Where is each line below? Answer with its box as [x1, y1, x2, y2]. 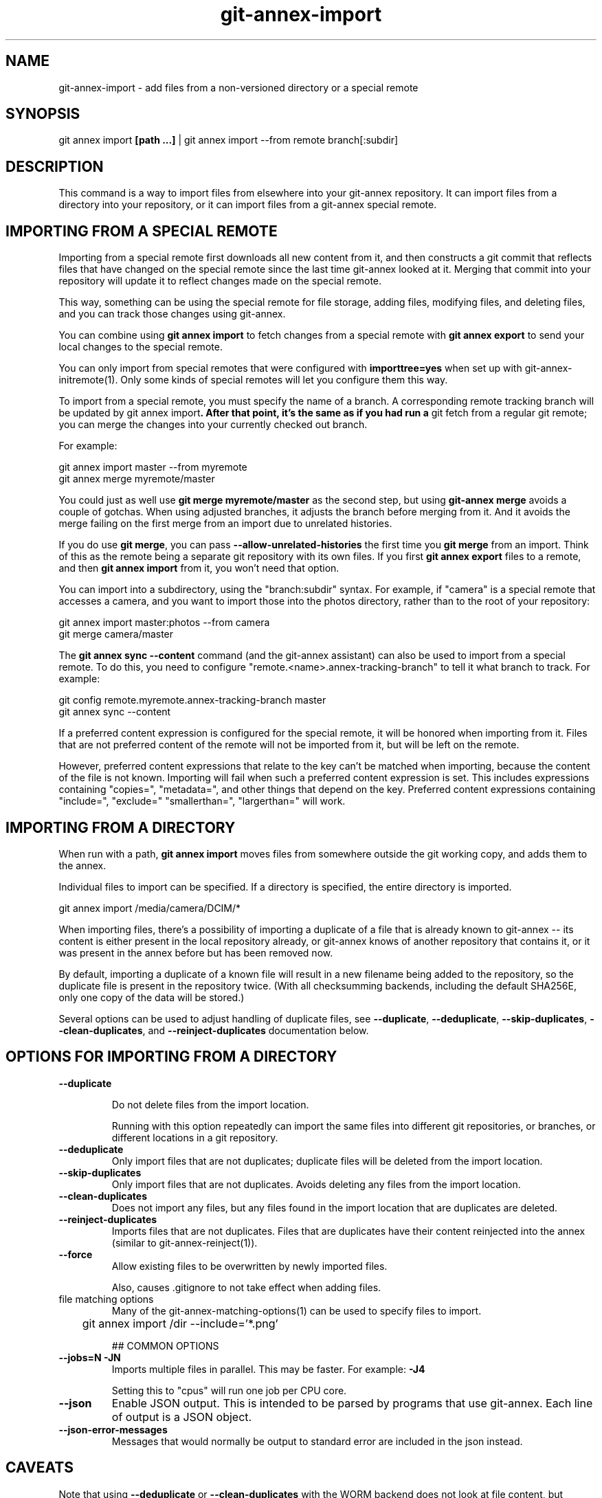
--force [58, 1248, 93, 1260]
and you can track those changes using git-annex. [58, 308, 286, 320]
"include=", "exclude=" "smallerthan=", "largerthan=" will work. [58, 795, 346, 807]
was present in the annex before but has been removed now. [58, 946, 333, 959]
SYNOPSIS [5, 105, 80, 123]
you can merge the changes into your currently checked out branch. [58, 418, 368, 431]
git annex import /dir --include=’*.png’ [82, 1316, 278, 1330]
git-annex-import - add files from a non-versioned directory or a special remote [58, 81, 419, 93]
